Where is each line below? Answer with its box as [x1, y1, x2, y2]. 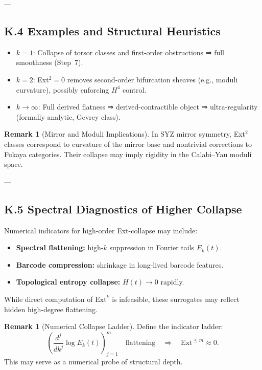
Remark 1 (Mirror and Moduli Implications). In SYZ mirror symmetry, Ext [4, 128, 246, 139]
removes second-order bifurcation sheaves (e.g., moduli [67, 74, 238, 84]
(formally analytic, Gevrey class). [16, 111, 121, 122]
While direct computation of [4, 293, 93, 304]
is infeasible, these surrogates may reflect [112, 293, 240, 304]
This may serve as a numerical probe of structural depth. [4, 356, 183, 366]
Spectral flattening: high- [16, 242, 104, 253]
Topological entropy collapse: [16, 276, 121, 287]
